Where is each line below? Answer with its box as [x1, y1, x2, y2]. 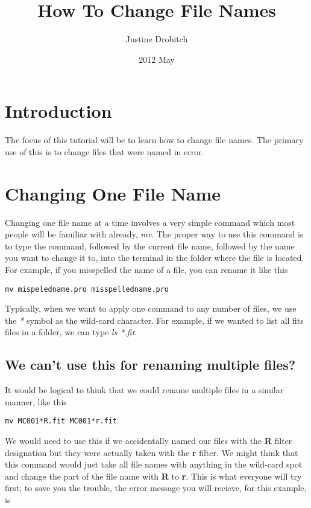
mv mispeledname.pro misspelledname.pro [5, 285, 169, 294]
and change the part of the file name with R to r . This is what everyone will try [5, 469, 302, 482]
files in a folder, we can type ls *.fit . [5, 326, 137, 338]
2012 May [139, 53, 175, 65]
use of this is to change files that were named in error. [5, 145, 204, 158]
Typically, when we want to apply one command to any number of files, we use [5, 302, 297, 315]
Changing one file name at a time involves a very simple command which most [5, 216, 295, 228]
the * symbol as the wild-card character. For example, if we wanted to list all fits [5, 313, 304, 326]
